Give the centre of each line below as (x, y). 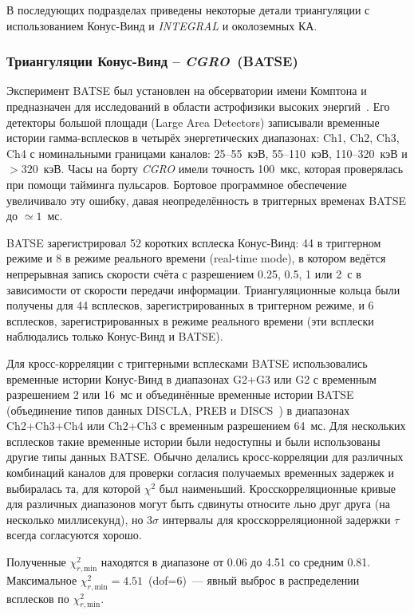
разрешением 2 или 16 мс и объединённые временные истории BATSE (180, 394)
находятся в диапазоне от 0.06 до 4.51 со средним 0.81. (236, 562)
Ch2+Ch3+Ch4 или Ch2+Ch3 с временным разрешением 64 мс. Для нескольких (206, 426)
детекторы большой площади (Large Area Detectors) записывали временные (193, 122)
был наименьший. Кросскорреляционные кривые (278, 488)
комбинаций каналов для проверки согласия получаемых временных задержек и (201, 473)
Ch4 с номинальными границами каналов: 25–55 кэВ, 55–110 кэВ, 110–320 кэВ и (207, 153)
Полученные (36, 562)
